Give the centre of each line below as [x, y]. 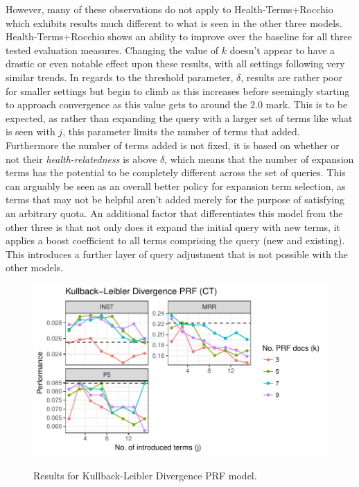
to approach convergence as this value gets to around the [126, 104]
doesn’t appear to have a [282, 50]
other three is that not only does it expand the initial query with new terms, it [173, 227]
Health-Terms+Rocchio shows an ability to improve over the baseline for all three [179, 36]
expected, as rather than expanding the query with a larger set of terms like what [179, 118]
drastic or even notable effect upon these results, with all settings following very [175, 63]
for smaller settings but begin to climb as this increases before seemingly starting [178, 91]
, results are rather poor [291, 77]
